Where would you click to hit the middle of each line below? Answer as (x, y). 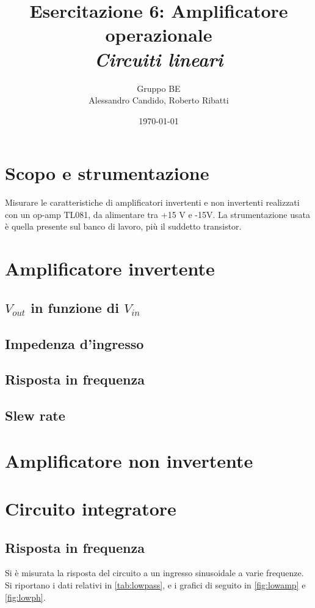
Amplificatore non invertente (129, 460)
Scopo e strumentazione (107, 173)
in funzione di (75, 307)
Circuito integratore (91, 509)
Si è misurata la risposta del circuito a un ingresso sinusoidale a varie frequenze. (154, 573)
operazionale (159, 35)
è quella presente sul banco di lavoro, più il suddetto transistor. (123, 226)
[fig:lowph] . (25, 597)
